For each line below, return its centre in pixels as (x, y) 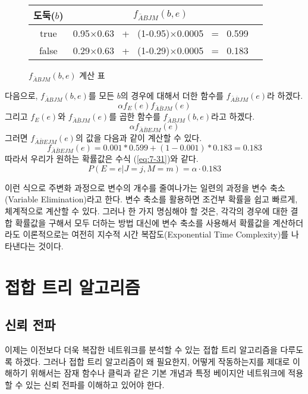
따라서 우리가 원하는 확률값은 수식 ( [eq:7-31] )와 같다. (102, 159)
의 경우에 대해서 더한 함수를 (172, 95)
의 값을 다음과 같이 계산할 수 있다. (139, 137)
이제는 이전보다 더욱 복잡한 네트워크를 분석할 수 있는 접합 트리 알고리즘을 (141, 349)
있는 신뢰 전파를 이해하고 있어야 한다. (95, 384)
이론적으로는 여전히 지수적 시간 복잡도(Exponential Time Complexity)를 (156, 234)
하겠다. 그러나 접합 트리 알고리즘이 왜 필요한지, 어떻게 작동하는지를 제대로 (153, 361)
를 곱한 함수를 (135, 116)
